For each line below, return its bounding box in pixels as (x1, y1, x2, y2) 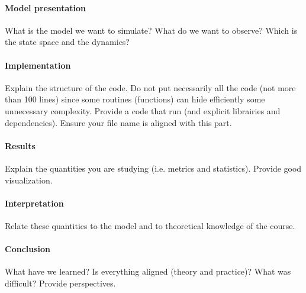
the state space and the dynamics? (5, 36, 130, 48)
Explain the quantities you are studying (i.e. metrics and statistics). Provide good (5, 162, 302, 174)
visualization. (5, 173, 53, 186)
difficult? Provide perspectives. (5, 276, 116, 289)
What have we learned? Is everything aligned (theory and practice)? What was (5, 265, 291, 278)
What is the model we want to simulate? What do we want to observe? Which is (5, 24, 298, 36)
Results (5, 139, 36, 152)
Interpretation (5, 197, 64, 209)
